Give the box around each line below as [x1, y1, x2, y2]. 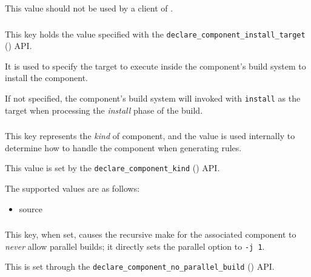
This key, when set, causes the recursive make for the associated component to [5, 228, 296, 241]
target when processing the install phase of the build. [5, 103, 203, 116]
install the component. [5, 71, 88, 84]
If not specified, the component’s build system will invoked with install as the [5, 91, 301, 104]
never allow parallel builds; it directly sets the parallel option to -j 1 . [5, 240, 265, 252]
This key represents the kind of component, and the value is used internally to [5, 129, 295, 142]
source [19, 202, 43, 215]
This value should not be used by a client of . [5, 2, 173, 14]
